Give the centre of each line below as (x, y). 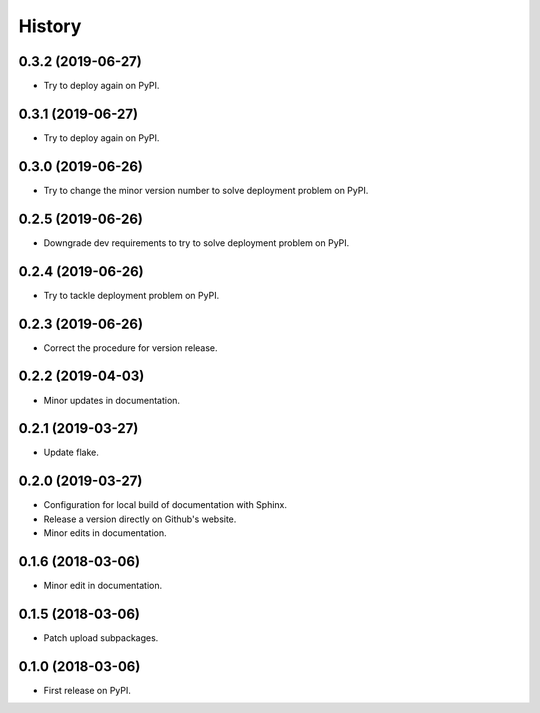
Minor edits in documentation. (105, 533)
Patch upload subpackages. (101, 637)
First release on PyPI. (87, 690)
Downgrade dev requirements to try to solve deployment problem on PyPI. (196, 242)
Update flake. (71, 452)
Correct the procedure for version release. (131, 347)
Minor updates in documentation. (111, 400)
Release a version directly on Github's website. (140, 519)
